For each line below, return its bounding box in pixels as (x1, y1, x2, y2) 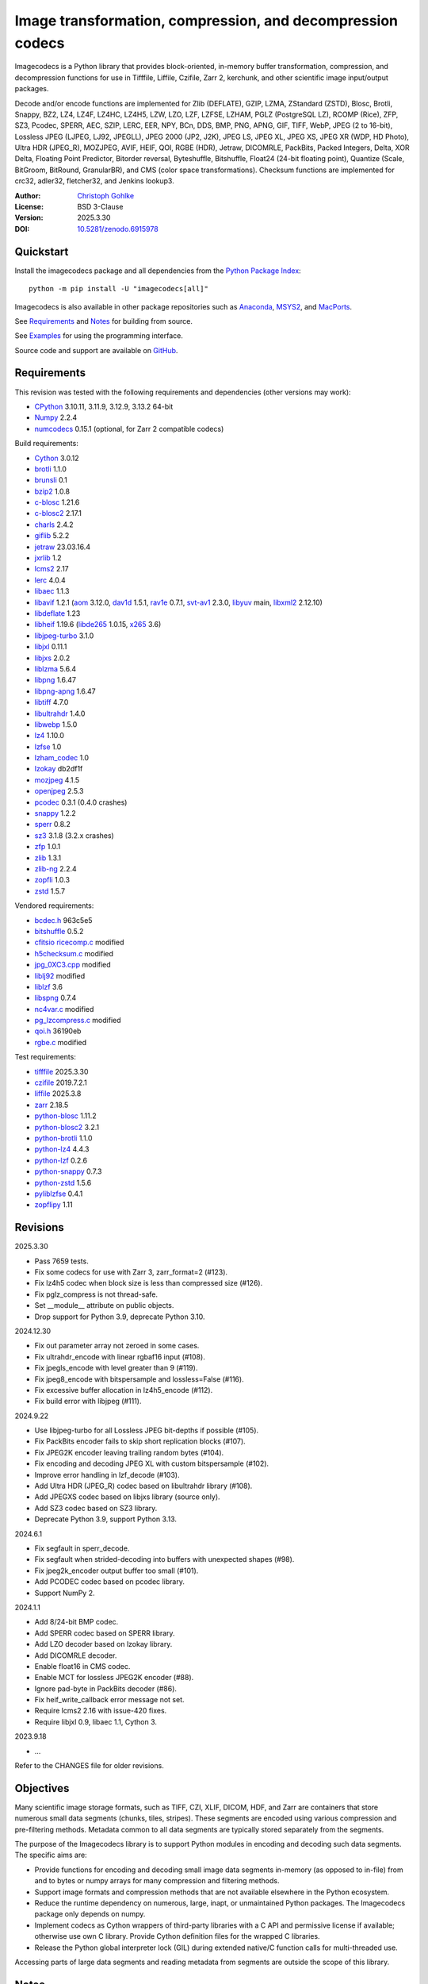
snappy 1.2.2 (34, 809, 77, 818)
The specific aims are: (14, 1850, 87, 1860)
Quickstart (14, 244, 69, 258)
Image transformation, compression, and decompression (14, 12, 399, 29)
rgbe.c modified (34, 1037, 87, 1047)
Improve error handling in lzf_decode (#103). (34, 1470, 180, 1479)
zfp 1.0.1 (34, 842, 61, 852)
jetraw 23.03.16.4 (34, 542, 91, 552)
